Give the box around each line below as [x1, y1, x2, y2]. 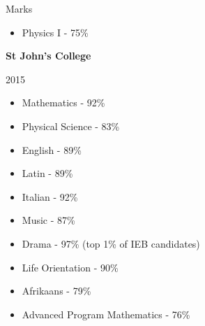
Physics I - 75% [22, 24, 89, 39]
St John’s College [6, 48, 91, 63]
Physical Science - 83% [22, 118, 120, 133]
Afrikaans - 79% [22, 283, 91, 298]
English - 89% [22, 142, 82, 157]
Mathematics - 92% [22, 95, 105, 110]
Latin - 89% [22, 166, 73, 180]
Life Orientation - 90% [22, 260, 119, 274]
